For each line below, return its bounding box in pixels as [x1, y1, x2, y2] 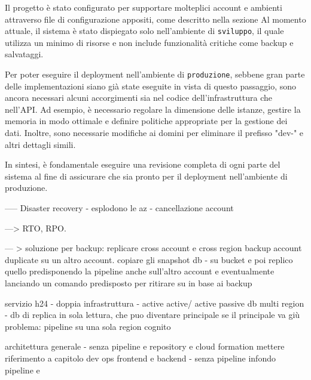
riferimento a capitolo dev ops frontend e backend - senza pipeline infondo [5, 351, 276, 364]
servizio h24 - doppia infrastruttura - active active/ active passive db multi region [5, 296, 304, 309]
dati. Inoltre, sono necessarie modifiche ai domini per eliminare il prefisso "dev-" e [5, 126, 304, 139]
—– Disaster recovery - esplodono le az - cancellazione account [5, 202, 234, 214]
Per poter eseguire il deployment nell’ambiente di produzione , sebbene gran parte [5, 68, 305, 81]
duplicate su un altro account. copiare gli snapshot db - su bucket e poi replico [5, 253, 293, 265]
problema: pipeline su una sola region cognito [5, 320, 171, 332]
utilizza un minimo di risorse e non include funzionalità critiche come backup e [5, 36, 294, 48]
